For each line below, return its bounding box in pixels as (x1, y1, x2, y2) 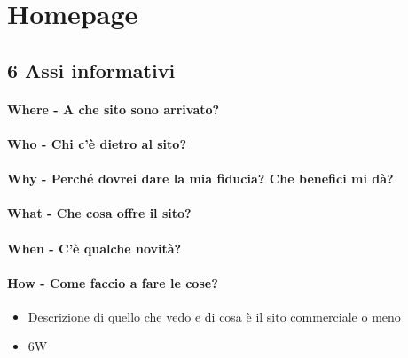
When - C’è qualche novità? (7, 238, 182, 257)
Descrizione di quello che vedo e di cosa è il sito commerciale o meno (27, 307, 401, 325)
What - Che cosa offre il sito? (7, 204, 192, 222)
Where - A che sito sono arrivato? (7, 99, 220, 118)
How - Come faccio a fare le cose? (7, 273, 218, 292)
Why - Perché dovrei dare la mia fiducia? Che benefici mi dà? (7, 169, 394, 188)
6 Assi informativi (7, 56, 176, 83)
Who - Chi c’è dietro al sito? (7, 134, 186, 152)
